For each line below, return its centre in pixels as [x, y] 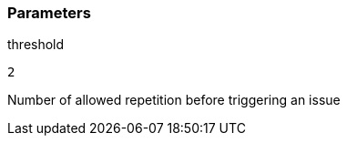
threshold [36, 45]
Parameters [49, 13]
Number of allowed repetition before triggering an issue [174, 100]
